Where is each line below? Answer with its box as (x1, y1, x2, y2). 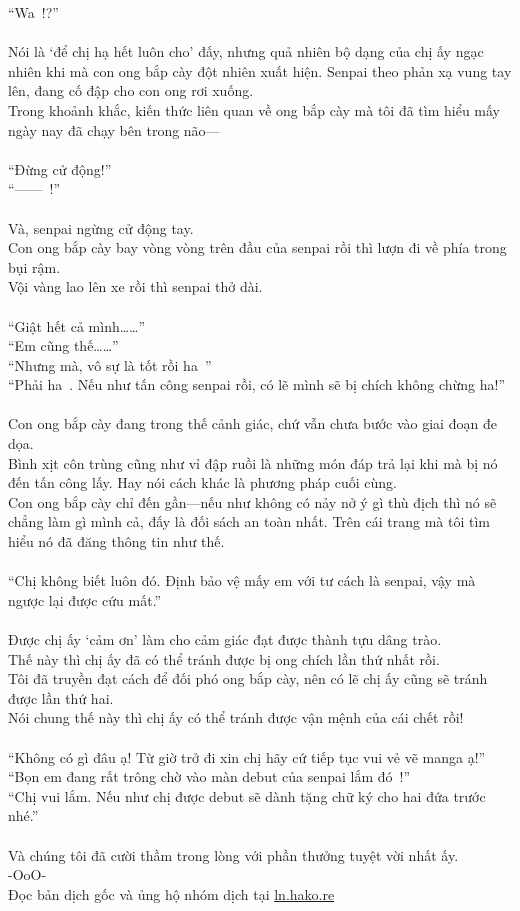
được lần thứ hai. (8, 687, 114, 708)
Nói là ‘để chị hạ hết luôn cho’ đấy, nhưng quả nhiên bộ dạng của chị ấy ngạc (8, 41, 484, 62)
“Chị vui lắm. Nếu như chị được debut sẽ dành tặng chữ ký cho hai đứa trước (8, 785, 486, 806)
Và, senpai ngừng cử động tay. (8, 217, 194, 238)
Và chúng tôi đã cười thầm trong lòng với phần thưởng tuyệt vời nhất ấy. (8, 844, 459, 865)
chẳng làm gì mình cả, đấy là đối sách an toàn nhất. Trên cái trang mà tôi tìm (8, 511, 490, 532)
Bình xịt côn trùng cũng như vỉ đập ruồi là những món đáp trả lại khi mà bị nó (8, 452, 498, 473)
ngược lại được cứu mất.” (8, 589, 162, 610)
